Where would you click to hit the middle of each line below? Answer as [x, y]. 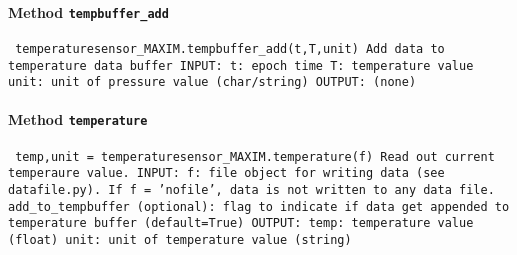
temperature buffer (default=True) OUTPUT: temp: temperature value [241, 223]
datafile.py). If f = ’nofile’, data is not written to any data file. [251, 190]
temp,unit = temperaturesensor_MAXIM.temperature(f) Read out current [255, 156]
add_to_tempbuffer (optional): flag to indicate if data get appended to [259, 206]
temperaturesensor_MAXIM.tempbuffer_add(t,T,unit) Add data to [230, 48]
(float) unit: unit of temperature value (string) [180, 239]
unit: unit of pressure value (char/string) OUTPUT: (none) [212, 82]
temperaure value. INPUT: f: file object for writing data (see [226, 173]
